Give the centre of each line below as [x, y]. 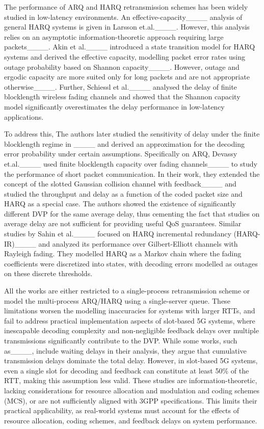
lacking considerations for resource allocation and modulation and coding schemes [132, 390]
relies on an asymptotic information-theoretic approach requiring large [114, 36]
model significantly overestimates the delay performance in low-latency [114, 106]
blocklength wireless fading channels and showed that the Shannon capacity [122, 97]
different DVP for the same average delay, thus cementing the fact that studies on [132, 213]
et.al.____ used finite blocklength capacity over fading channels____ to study [131, 163]
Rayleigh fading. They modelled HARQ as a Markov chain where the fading [123, 253]
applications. [24, 116]
